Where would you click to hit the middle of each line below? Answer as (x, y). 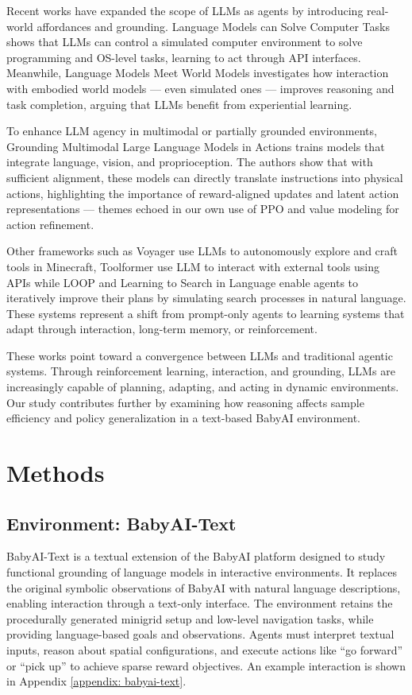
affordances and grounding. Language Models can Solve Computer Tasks (213, 26)
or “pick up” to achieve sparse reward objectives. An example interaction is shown (206, 665)
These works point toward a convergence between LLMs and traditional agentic (200, 355)
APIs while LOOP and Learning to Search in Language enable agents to (183, 282)
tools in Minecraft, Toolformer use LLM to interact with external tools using (193, 266)
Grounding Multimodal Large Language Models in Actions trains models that (196, 146)
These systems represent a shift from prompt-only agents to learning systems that (206, 313)
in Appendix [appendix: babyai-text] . (96, 681)
